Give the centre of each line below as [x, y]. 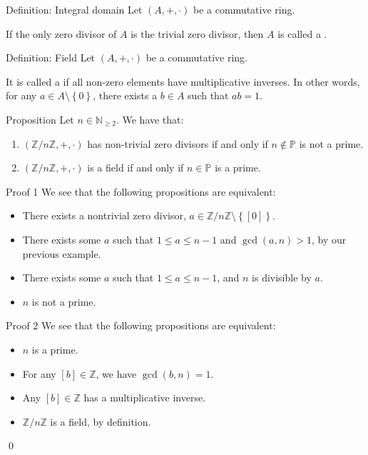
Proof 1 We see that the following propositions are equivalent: [141, 191]
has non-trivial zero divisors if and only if [178, 143]
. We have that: [150, 119]
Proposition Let [40, 119]
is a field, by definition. [101, 421]
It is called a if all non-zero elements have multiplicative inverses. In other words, [183, 81]
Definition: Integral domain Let [74, 9]
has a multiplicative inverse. [145, 397]
